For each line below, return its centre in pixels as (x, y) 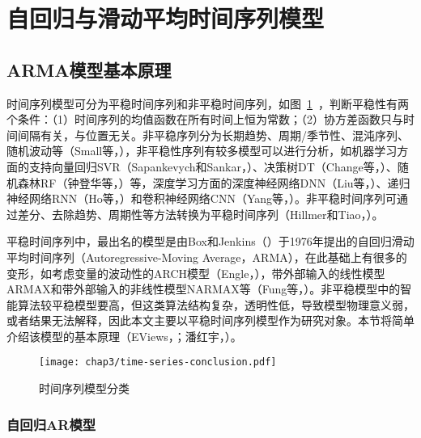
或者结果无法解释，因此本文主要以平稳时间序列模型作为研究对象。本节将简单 (210, 320)
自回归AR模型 (51, 424)
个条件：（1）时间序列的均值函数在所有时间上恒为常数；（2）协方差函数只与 (205, 119)
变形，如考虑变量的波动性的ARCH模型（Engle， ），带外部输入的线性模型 (196, 273)
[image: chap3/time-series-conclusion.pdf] (158, 362)
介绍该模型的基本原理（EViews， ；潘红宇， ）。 (124, 336)
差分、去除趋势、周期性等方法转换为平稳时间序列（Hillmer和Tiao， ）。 (200, 214)
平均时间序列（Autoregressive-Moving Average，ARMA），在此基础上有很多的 (207, 257)
